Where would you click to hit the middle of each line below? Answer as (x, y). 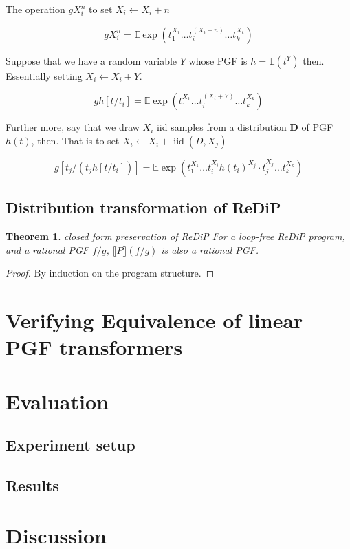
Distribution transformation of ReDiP (143, 207)
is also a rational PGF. (210, 249)
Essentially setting (44, 75)
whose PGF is (218, 60)
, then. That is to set (75, 140)
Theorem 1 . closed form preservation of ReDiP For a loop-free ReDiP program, (175, 236)
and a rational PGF (47, 249)
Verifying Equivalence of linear (154, 320)
